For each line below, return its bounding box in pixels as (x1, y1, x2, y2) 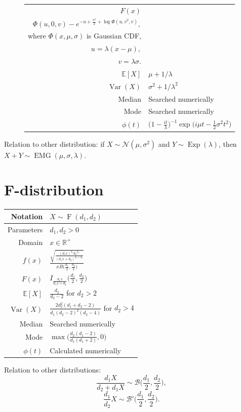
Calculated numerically (50, 345, 122, 356)
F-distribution (4, 179, 104, 200)
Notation (11, 211, 43, 221)
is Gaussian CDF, (86, 30, 141, 41)
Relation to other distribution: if (4, 138, 105, 149)
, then (218, 138, 237, 149)
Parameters (8, 224, 43, 234)
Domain (18, 236, 43, 247)
